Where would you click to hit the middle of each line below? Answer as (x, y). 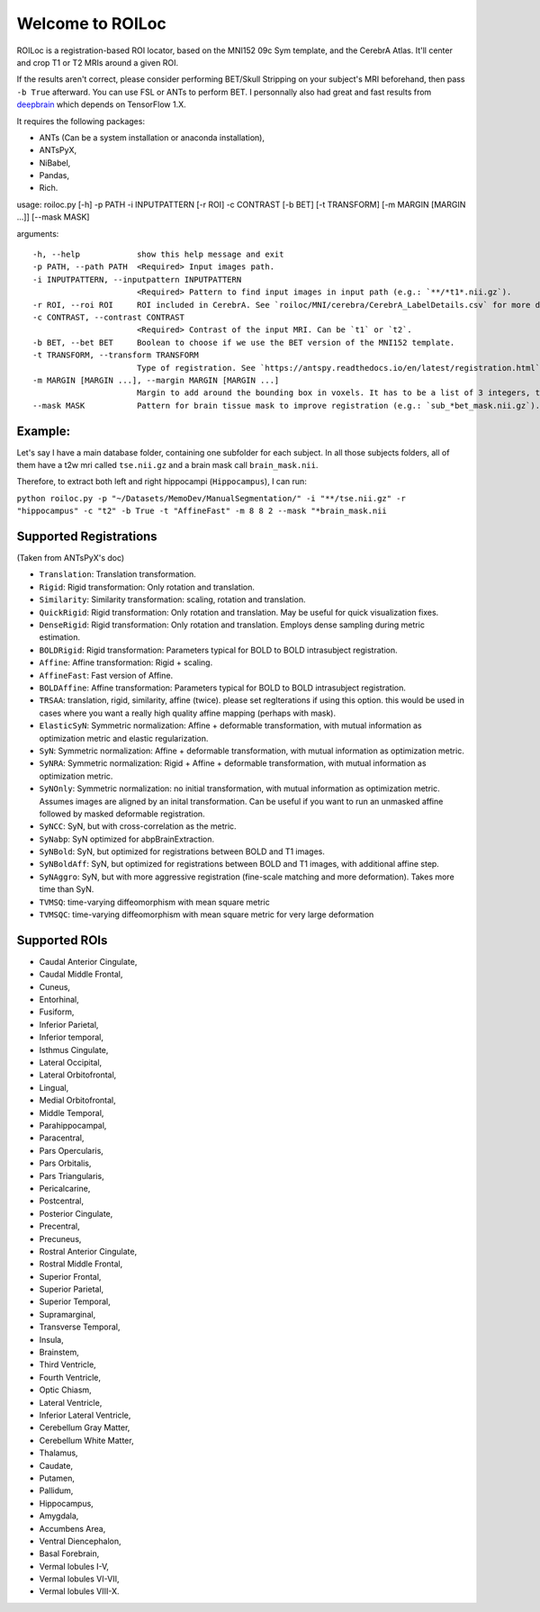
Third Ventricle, (67, 1364)
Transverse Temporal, (80, 1327)
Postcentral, (62, 1201)
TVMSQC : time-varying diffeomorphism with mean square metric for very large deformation (207, 914)
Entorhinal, (59, 1000)
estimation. (60, 637)
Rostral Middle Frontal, (81, 1264)
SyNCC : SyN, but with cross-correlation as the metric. (138, 826)
